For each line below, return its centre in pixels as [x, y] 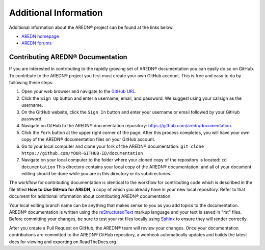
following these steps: [31, 83]
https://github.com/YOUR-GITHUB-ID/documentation [82, 153]
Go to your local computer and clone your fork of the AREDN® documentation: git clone [113, 146]
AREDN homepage [40, 36]
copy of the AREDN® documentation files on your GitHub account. [88, 139]
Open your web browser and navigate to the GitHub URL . [79, 91]
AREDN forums [37, 43]
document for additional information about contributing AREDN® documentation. [90, 196]
